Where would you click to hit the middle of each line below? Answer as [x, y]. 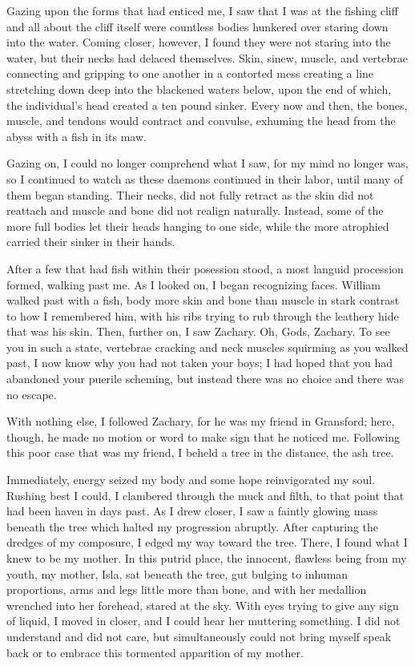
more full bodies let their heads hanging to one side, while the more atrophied [198, 226]
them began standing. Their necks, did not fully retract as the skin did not [190, 194]
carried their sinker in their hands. [91, 242]
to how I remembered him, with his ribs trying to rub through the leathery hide [203, 315]
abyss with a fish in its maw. [77, 136]
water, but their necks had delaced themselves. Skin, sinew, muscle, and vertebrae [207, 57]
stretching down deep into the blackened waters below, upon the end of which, [199, 89]
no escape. [32, 394]
